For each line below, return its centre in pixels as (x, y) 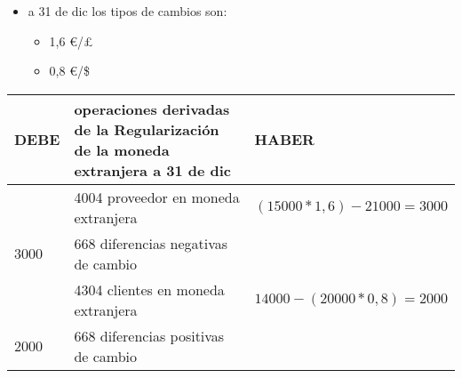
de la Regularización (147, 129)
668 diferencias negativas (151, 243)
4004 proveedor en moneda (157, 197)
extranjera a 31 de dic (153, 170)
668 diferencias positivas (149, 335)
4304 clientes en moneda (149, 289)
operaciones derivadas (152, 109)
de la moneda (122, 149)
